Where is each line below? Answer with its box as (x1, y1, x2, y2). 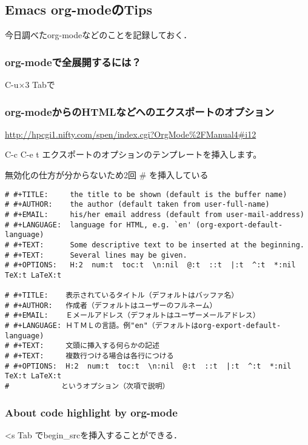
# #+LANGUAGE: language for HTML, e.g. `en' (5, 220, 192, 229)
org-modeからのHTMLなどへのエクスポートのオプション (5, 104, 275, 119)
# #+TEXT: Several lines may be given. (5, 250, 187, 259)
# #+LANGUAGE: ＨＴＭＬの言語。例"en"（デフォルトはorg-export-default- (5, 321, 281, 330)
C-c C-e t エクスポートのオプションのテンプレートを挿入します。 (5, 148, 262, 161)
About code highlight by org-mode (5, 404, 178, 420)
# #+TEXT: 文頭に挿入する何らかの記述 (5, 341, 159, 350)
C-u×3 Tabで (5, 78, 55, 91)
